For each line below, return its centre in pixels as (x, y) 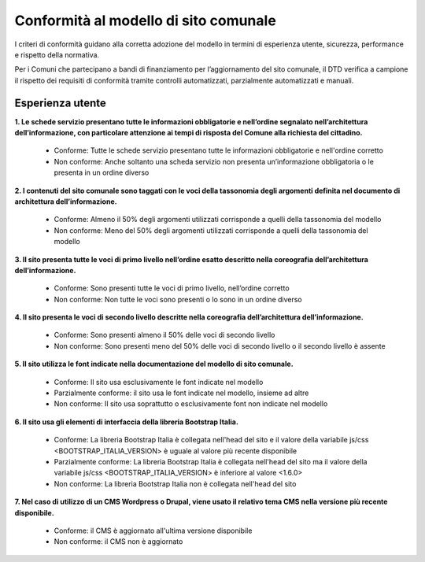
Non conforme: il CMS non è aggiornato (118, 542)
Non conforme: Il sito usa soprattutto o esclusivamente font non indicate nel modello (191, 404)
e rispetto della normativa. (57, 54)
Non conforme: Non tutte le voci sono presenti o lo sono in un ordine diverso (178, 299)
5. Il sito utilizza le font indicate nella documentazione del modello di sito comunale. (154, 364)
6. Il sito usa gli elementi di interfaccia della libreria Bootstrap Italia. (127, 422)
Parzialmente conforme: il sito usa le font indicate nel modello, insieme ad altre (181, 393)
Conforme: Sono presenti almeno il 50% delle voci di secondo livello (164, 335)
